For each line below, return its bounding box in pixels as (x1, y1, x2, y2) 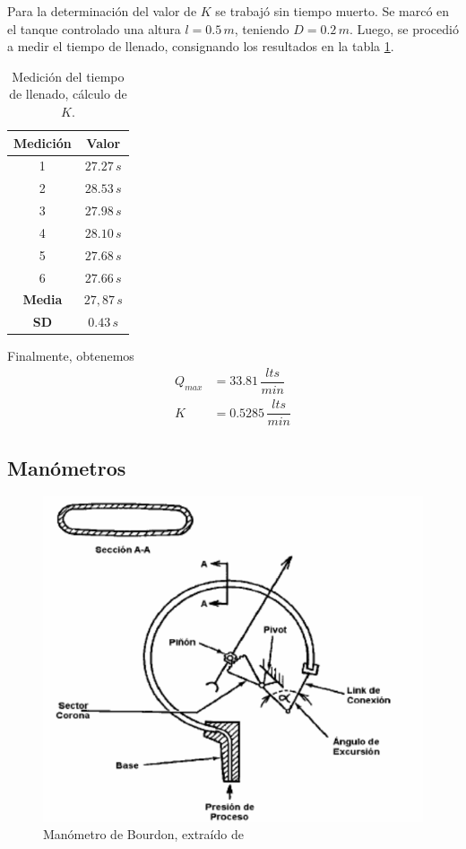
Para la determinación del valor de (7, 2, 197, 20)
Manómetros (7, 453, 126, 481)
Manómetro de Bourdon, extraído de (43, 825, 244, 844)
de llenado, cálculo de (9, 84, 127, 103)
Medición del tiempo (12, 66, 125, 85)
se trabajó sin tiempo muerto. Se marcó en (215, 2, 450, 20)
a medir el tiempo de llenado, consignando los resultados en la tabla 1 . (7, 37, 394, 56)
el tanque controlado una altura (7, 19, 181, 38)
